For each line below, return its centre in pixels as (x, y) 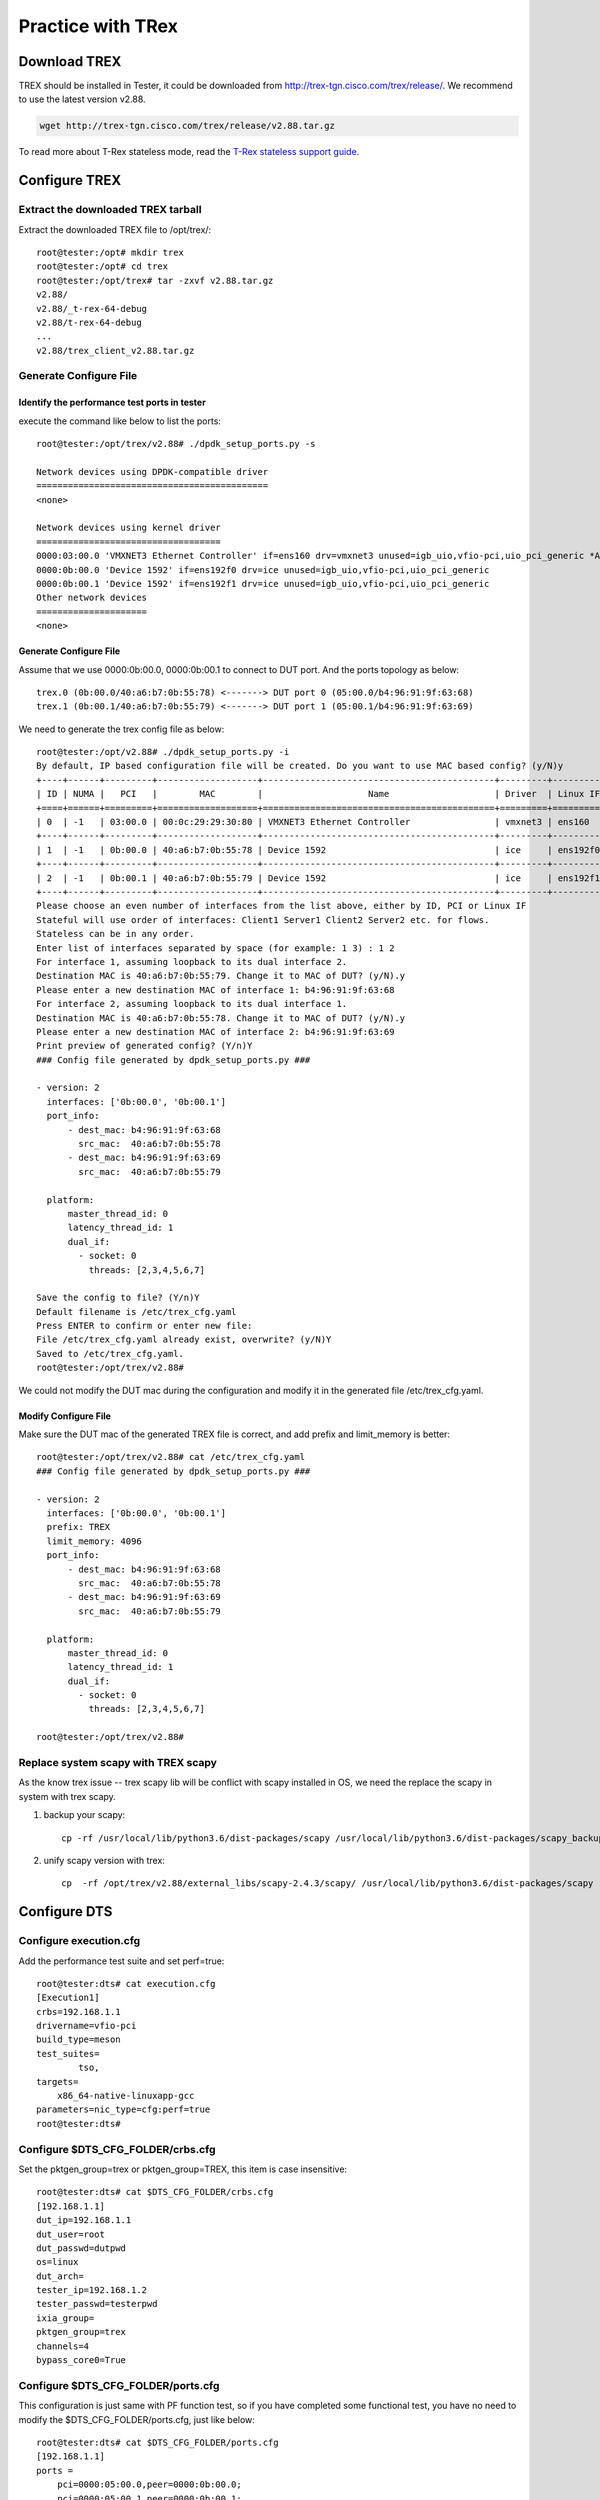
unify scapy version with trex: (104, 1860)
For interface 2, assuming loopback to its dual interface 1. (192, 1004)
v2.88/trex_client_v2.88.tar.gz (115, 350)
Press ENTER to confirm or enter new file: (144, 1326)
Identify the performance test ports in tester (112, 402)
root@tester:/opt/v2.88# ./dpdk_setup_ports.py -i (163, 752)
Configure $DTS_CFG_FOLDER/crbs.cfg (117, 2149)
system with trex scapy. (67, 1796)
